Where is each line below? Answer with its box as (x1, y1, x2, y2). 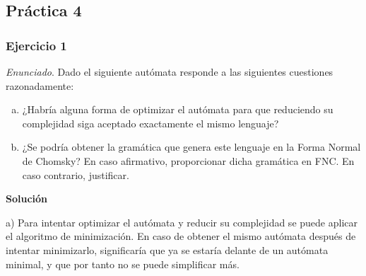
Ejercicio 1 (6, 36, 67, 54)
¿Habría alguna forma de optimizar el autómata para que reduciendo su (22, 102, 333, 117)
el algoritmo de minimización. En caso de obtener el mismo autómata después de (6, 229, 356, 243)
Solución (6, 191, 48, 206)
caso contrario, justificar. (22, 167, 129, 182)
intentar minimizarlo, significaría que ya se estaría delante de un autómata (6, 242, 329, 257)
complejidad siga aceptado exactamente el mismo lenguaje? (22, 115, 279, 130)
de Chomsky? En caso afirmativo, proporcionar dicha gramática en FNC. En (22, 153, 355, 168)
